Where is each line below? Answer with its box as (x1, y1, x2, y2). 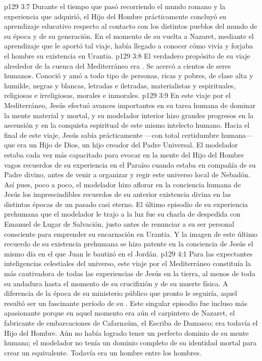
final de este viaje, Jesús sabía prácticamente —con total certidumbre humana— (4, 129, 253, 140)
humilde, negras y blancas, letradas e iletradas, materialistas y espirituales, (4, 80, 236, 90)
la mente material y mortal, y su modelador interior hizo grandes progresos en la (4, 110, 254, 120)
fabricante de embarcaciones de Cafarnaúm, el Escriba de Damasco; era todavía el (4, 318, 258, 328)
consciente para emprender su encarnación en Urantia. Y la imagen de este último (4, 228, 258, 239)
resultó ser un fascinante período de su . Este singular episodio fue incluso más (4, 297, 247, 308)
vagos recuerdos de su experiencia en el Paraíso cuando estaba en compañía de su (4, 159, 256, 170)
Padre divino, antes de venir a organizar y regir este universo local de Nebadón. (4, 169, 250, 180)
